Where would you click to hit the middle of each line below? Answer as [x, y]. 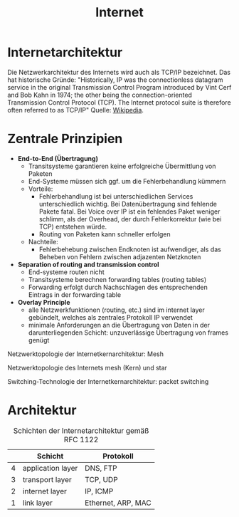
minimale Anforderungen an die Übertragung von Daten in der [119, 325]
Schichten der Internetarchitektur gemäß [81, 430]
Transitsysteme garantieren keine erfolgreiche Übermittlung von [122, 166]
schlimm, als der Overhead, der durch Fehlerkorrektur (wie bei [130, 219]
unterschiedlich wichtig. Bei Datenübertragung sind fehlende [128, 204]
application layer [50, 468]
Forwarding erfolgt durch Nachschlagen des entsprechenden [118, 287]
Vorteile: [41, 189]
